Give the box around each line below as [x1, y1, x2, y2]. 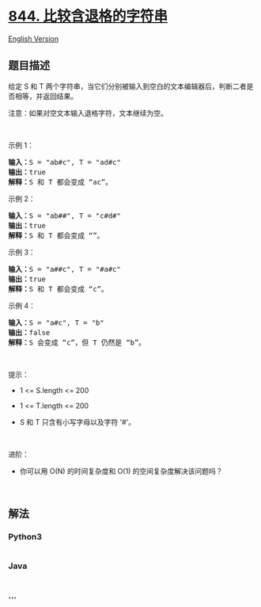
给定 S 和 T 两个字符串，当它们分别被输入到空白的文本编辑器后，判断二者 [8, 81, 247, 91]
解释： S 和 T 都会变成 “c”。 [8, 284, 108, 293]
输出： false [8, 328, 51, 337]
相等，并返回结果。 [14, 91, 78, 101]
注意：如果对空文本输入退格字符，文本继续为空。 [8, 108, 168, 117]
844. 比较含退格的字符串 [8, 7, 168, 25]
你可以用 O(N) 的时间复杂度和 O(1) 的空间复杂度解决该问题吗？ [19, 466, 223, 475]
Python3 [8, 532, 42, 543]
